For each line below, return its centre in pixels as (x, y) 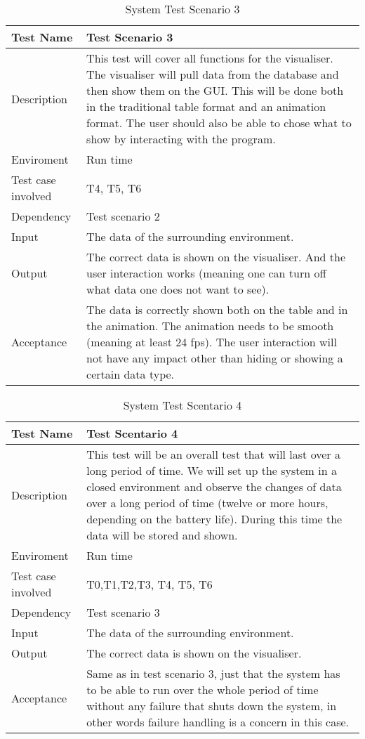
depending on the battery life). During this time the (214, 519)
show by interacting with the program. (181, 139)
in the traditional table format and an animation (206, 106)
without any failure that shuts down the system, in (212, 706)
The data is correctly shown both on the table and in (217, 309)
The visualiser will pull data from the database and (213, 74)
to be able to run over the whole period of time (203, 689)
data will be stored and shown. (162, 535)
